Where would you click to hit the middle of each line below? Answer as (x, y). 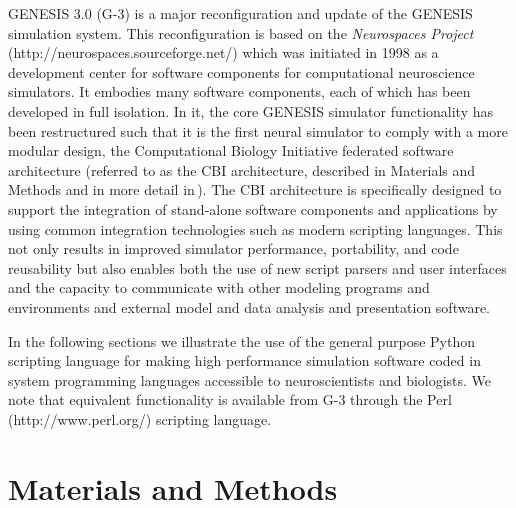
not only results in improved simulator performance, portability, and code (233, 248)
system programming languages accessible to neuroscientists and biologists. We (250, 379)
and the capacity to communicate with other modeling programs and (219, 287)
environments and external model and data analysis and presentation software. (249, 306)
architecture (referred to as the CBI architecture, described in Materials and (242, 169)
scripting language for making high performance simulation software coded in (244, 360)
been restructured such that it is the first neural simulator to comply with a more (258, 130)
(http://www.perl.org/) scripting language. (140, 418)
